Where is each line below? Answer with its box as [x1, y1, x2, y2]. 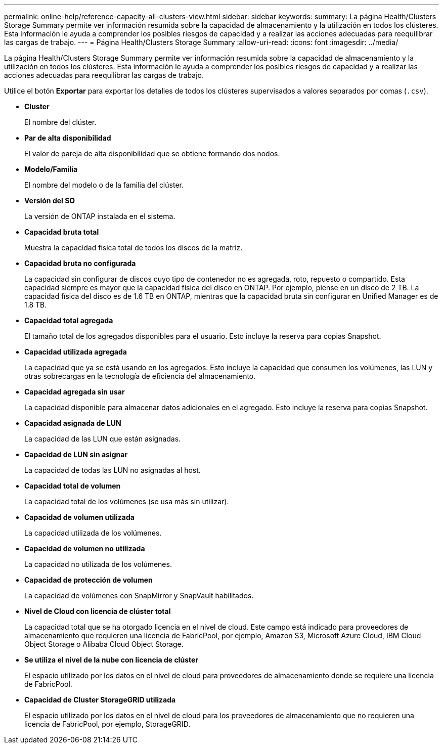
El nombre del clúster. [24, 118, 97, 126]
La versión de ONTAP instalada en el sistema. [24, 212, 175, 221]
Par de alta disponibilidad [24, 134, 111, 142]
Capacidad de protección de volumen [24, 576, 153, 584]
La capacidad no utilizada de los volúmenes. [24, 560, 172, 568]
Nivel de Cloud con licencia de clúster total [24, 607, 171, 615]
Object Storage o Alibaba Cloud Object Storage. [24, 640, 184, 648]
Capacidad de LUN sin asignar [24, 450, 128, 459]
